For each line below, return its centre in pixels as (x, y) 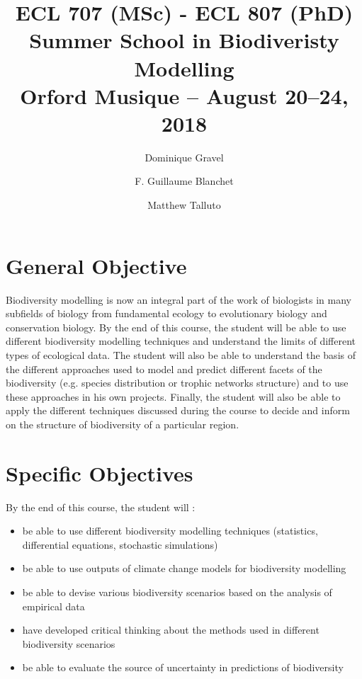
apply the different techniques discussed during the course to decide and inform (178, 410)
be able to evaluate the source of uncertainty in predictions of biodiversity (183, 667)
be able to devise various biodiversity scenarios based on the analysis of (177, 592)
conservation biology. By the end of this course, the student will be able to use (176, 327)
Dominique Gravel (184, 157)
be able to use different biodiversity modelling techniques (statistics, (170, 531)
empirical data (53, 606)
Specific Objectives (100, 473)
